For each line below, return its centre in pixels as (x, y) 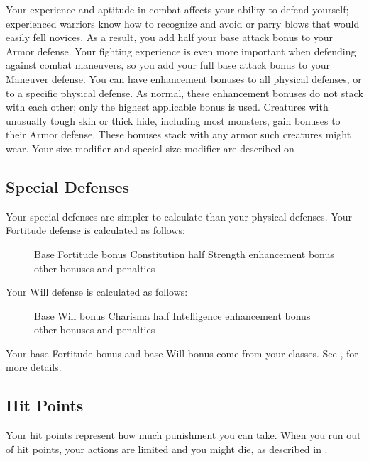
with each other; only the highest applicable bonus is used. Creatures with (167, 107)
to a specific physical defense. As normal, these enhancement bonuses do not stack (184, 93)
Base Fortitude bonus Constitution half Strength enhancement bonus (184, 254)
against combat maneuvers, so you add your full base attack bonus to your (168, 65)
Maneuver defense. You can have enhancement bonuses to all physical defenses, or (184, 78)
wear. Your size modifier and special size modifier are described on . (153, 148)
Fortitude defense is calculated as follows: (95, 230)
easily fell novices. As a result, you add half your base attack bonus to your (170, 37)
